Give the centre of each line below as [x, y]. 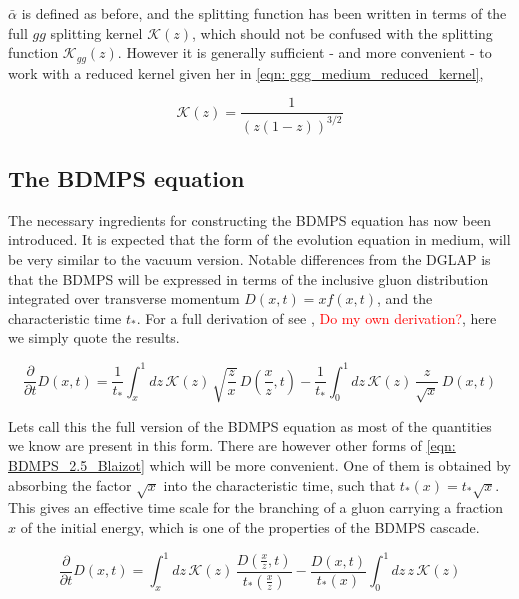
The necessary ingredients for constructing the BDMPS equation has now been [249, 219]
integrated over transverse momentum [124, 298]
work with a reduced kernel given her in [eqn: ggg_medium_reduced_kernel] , [246, 72]
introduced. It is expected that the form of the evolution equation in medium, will [259, 239]
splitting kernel [96, 32]
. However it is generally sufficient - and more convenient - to [304, 52]
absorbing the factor [70, 484]
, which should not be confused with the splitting [342, 32]
